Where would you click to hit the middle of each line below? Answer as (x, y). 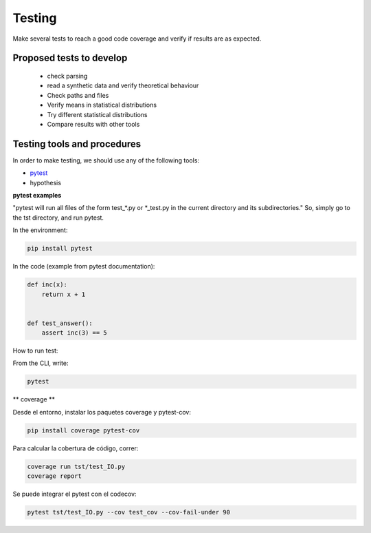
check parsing (67, 76)
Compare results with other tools (93, 124)
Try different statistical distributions (97, 114)
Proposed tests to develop (70, 58)
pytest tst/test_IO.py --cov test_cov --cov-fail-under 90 (128, 512)
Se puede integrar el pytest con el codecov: (75, 494)
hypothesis (46, 182)
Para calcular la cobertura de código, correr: (76, 448)
